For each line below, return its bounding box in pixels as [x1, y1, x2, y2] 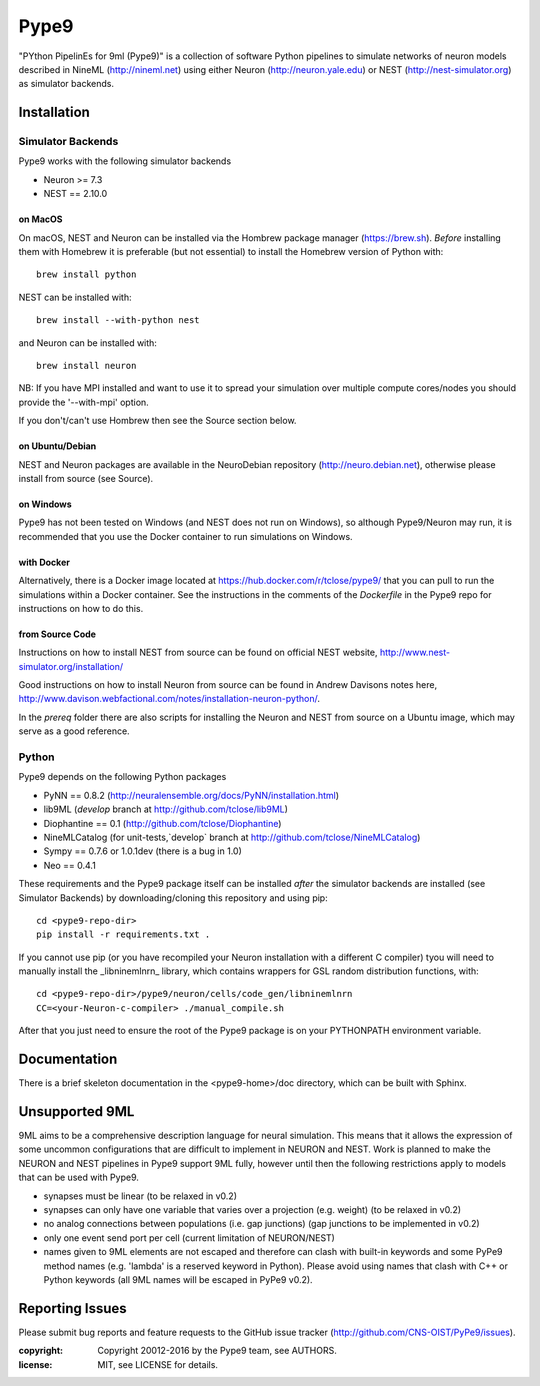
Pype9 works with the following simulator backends [18, 155, 232, 167]
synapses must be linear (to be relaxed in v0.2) [43, 1190, 238, 1202]
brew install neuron [36, 360, 137, 371]
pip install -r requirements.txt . [36, 929, 211, 940]
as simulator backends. [18, 78, 115, 90]
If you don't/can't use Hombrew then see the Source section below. [18, 415, 297, 427]
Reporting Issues [18, 1300, 127, 1317]
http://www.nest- [379, 646, 450, 659]
